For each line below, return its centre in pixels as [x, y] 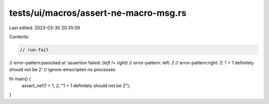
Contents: [19, 37]
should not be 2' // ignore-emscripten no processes [62, 70]
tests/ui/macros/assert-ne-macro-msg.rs [98, 13]
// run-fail [34, 50]
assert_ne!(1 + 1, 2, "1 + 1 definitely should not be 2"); [76, 86]
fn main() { [20, 79]
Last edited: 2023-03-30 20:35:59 [45, 28]
